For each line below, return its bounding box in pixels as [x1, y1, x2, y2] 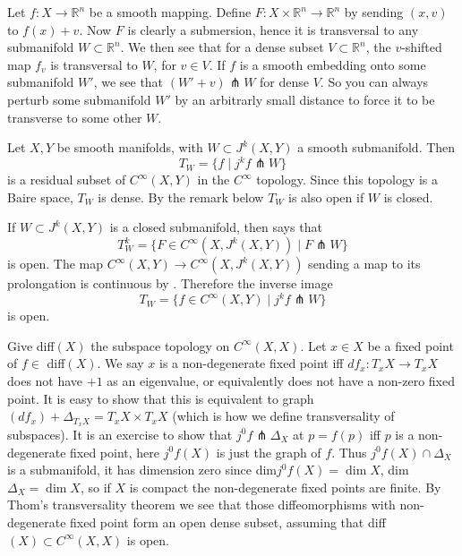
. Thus [331, 442, 367, 461]
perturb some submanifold [7, 90, 151, 108]
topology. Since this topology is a [256, 170, 439, 189]
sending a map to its [308, 254, 421, 273]
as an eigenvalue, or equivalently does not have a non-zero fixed [107, 371, 456, 389]
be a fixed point [367, 336, 454, 355]
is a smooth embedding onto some [239, 55, 426, 73]
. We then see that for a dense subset [120, 38, 324, 56]
